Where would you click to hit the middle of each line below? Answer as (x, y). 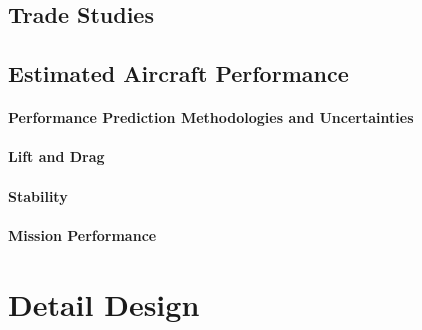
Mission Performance (82, 234)
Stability (38, 195)
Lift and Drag (56, 156)
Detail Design (104, 303)
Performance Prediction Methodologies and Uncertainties (211, 117)
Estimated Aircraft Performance (178, 73)
